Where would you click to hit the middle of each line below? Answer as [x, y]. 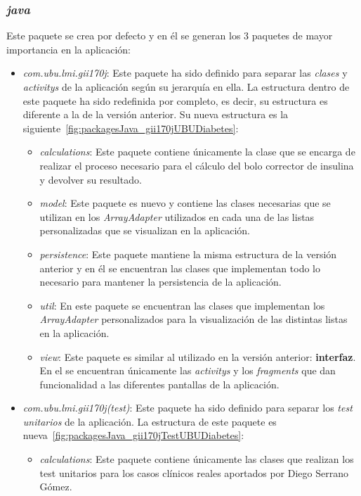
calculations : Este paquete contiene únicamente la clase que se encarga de [197, 152]
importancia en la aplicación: [69, 49]
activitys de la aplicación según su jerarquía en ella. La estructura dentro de [186, 87]
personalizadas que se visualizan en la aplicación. [145, 230]
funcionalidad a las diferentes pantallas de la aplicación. [159, 384]
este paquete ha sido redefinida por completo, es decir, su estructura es [175, 100]
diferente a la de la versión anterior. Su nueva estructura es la [156, 114]
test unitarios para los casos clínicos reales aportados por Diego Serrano [194, 472]
